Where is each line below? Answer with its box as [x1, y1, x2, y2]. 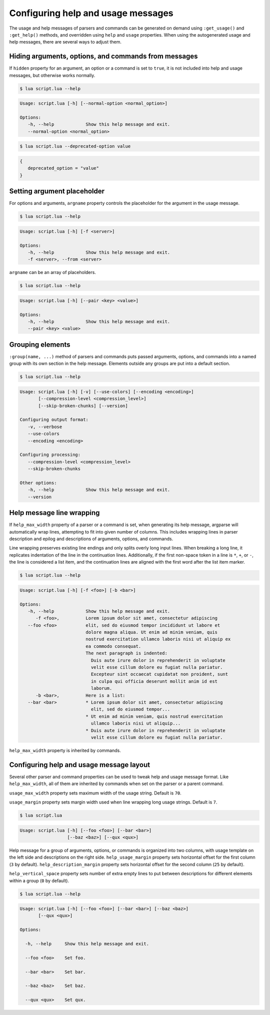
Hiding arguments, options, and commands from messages [9, 52, 198, 61]
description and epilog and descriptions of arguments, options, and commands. [9, 536, 173, 542]
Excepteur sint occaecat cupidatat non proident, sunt [90, 671, 228, 677]
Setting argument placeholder [9, 187, 105, 195]
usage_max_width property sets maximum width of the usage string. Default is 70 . [9, 790, 182, 796]
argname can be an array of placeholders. [9, 270, 96, 276]
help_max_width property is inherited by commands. [9, 747, 121, 753]
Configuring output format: [19, 417, 88, 423]
